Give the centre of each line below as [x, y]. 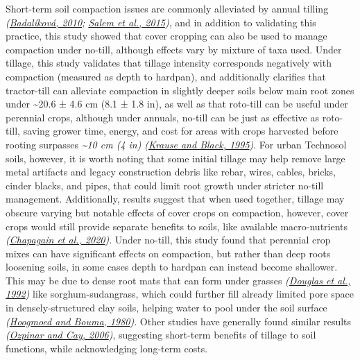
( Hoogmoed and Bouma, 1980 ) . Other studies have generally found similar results [179, 321]
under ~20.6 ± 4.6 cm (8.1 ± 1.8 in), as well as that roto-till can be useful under [177, 104]
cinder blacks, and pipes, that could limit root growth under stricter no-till [165, 185]
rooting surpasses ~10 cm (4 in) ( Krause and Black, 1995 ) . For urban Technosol [176, 144]
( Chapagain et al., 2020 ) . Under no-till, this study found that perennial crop [168, 240]
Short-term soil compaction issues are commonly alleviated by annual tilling [167, 8]
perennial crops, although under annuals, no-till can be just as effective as [163, 117]
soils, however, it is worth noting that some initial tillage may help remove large [175, 158]
